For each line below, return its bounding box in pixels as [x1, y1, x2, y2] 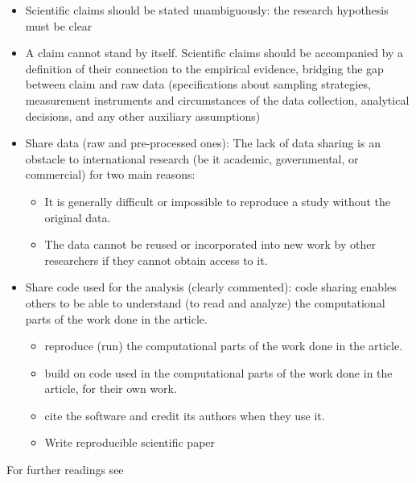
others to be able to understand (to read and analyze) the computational [25, 294, 385, 311]
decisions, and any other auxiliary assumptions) [25, 107, 261, 124]
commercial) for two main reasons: [25, 166, 196, 183]
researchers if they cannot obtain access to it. [44, 251, 268, 268]
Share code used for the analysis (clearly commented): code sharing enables [25, 279, 397, 295]
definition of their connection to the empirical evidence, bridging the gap [25, 60, 384, 76]
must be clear [25, 17, 93, 34]
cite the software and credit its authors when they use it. [44, 407, 325, 423]
